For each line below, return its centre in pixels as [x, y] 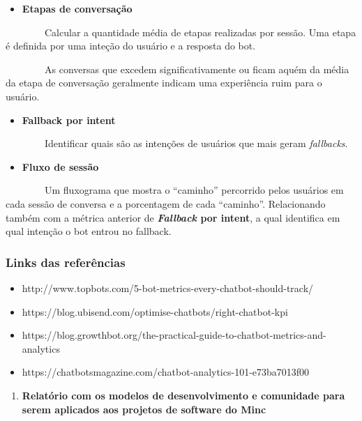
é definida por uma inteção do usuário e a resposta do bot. [131, 46]
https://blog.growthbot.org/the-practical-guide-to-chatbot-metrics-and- [174, 335]
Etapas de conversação [77, 8]
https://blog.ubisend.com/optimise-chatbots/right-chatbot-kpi [155, 311]
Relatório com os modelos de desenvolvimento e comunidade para [183, 395]
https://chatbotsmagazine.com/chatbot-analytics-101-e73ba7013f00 [166, 372]
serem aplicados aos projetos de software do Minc [144, 409]
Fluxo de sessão [60, 166]
